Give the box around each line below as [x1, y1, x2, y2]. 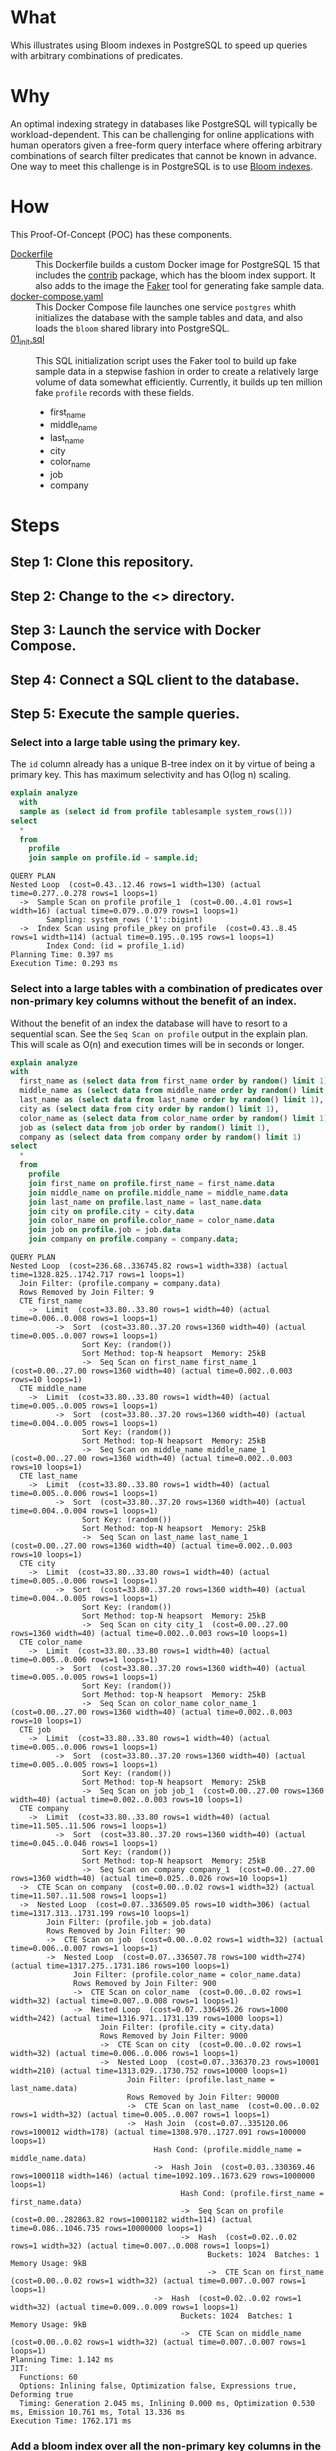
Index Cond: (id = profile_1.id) [46, 941, 186, 951]
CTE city [19, 1559, 56, 1569]
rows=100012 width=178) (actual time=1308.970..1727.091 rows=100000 [10, 2127, 307, 2138]
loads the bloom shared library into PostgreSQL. [35, 322, 230, 334]
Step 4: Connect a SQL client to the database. [10, 671, 300, 688]
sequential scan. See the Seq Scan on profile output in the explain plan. [10, 1027, 309, 1040]
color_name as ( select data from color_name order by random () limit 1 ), [19, 1113, 333, 1123]
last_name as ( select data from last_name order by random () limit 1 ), [19, 1095, 325, 1105]
